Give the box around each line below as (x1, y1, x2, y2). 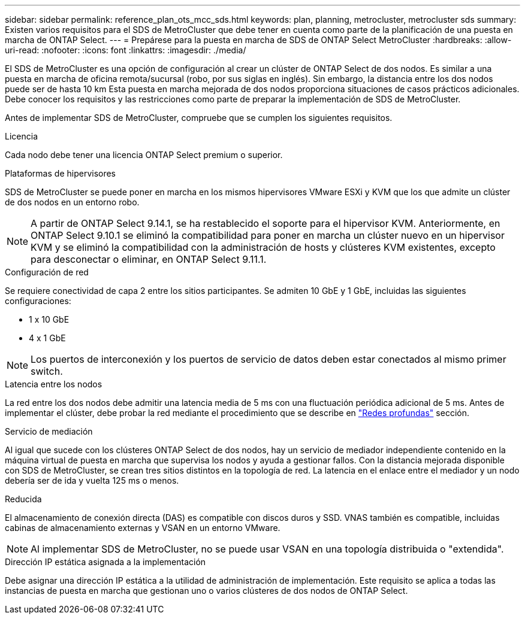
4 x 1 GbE (29, 333, 66, 343)
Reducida (5, 494, 42, 504)
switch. (31, 365, 63, 377)
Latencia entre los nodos (5, 379, 102, 389)
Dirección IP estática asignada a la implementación (5, 557, 206, 567)
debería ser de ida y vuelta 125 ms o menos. (5, 475, 179, 486)
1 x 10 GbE (29, 314, 70, 324)
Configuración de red (5, 267, 89, 277)
